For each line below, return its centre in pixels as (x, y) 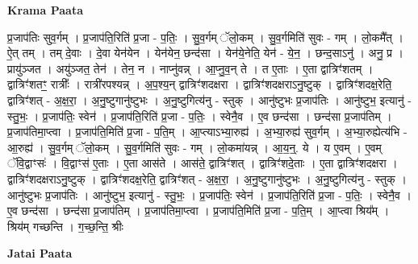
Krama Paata (45, 10)
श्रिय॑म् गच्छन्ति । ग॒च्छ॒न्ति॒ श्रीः (65, 226)
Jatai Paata (40, 253)
